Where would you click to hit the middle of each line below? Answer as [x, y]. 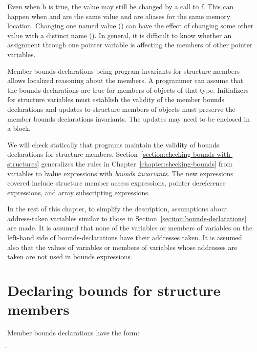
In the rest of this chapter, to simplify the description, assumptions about [118, 209]
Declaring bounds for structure [114, 290]
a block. [19, 128]
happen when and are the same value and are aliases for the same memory [119, 16]
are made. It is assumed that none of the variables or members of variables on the [130, 228]
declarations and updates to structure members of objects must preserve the [121, 109]
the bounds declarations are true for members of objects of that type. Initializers [128, 90]
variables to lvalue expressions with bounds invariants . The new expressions [120, 173]
